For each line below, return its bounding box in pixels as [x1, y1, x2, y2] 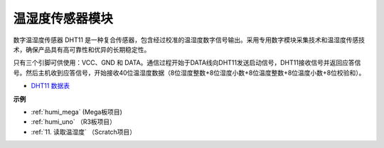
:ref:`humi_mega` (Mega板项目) [31, 107, 122, 116]
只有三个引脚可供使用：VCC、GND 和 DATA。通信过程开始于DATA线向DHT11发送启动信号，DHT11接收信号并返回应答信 [13, 58, 361, 67]
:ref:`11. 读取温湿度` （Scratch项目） [31, 127, 137, 136]
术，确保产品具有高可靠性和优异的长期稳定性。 [13, 45, 151, 53]
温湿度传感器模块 [13, 11, 114, 26]
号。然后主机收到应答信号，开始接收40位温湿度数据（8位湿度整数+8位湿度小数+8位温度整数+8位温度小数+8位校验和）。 [13, 68, 366, 77]
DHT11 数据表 [31, 82, 70, 90]
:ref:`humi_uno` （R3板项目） [31, 117, 117, 126]
